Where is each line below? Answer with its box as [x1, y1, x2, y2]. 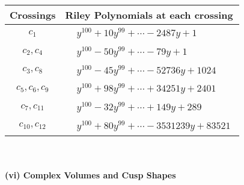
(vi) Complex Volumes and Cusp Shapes [5, 169, 176, 181]
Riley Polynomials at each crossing [65, 8, 233, 22]
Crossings [10, 8, 56, 22]
